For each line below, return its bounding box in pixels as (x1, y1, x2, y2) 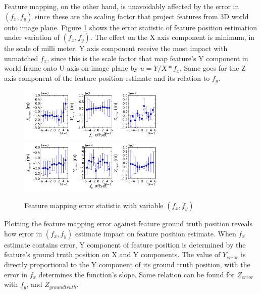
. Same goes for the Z (179, 63, 246, 73)
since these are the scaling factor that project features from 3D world (35, 11, 249, 21)
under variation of (4, 32, 60, 42)
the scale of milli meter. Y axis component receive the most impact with (4, 43, 228, 54)
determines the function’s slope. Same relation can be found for (38, 269, 235, 279)
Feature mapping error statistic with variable (24, 200, 164, 211)
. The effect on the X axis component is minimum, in (90, 32, 255, 42)
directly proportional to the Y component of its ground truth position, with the (4, 259, 250, 270)
